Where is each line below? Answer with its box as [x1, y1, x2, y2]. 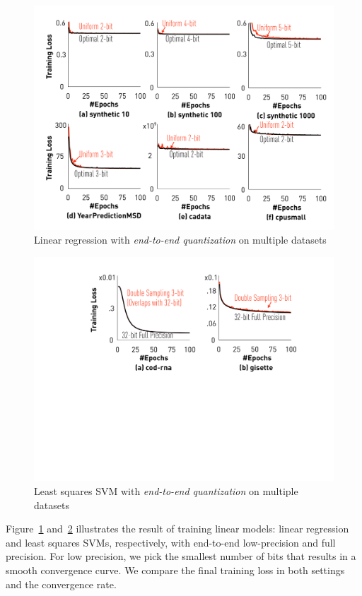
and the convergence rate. [6, 576, 117, 591]
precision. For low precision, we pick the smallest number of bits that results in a [6, 549, 356, 564]
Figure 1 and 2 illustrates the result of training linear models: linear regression [6, 521, 349, 536]
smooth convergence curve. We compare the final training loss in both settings [6, 562, 345, 577]
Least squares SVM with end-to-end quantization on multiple [34, 483, 298, 498]
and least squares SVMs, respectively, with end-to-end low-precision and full [6, 535, 336, 549]
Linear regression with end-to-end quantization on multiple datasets [34, 232, 327, 247]
